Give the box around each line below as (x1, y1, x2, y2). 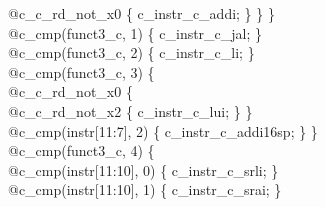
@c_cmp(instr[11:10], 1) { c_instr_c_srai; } (8, 179, 282, 200)
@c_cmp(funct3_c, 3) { (8, 61, 155, 82)
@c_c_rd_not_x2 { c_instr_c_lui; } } (8, 100, 253, 121)
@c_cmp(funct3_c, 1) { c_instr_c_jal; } (8, 22, 263, 43)
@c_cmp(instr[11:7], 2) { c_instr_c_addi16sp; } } (8, 120, 318, 141)
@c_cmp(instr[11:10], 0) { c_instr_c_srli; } (8, 159, 279, 180)
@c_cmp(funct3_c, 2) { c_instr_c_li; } (8, 42, 255, 63)
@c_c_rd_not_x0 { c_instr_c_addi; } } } (8, 3, 275, 23)
